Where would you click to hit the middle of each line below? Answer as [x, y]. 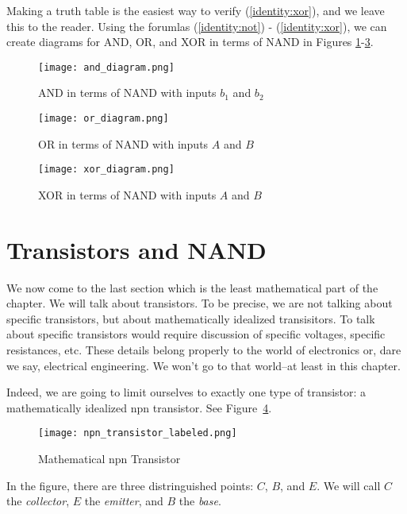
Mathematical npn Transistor [109, 459]
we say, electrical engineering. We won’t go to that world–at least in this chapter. [203, 365]
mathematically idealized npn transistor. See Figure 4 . [139, 407]
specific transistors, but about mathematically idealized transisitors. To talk [191, 318]
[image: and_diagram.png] [106, 67]
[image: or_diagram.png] [104, 119]
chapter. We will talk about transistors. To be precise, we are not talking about [200, 303]
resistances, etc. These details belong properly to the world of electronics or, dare [204, 350]
